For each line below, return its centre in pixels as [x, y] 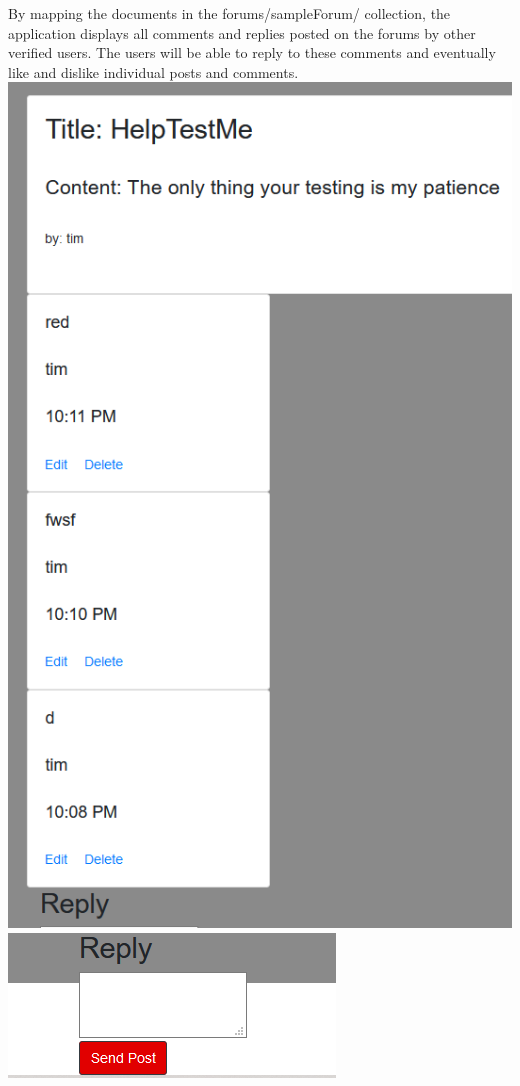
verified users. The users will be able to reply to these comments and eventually [252, 52]
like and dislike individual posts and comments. [153, 71]
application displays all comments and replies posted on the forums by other [242, 32]
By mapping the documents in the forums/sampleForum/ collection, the [229, 13]
